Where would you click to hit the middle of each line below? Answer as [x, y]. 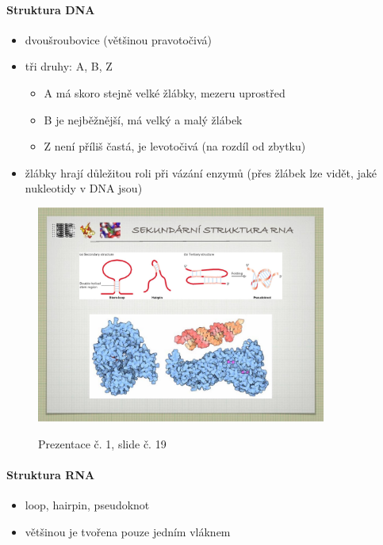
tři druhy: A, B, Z [69, 66]
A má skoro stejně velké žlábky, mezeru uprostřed [165, 92]
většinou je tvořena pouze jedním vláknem [128, 531]
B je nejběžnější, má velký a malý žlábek [143, 119]
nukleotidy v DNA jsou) [84, 188]
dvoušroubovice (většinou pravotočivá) [118, 39]
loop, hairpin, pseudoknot [87, 505]
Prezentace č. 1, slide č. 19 [102, 443]
